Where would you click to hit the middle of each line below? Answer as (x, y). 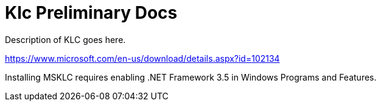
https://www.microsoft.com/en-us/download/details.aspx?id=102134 (142, 58)
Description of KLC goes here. (65, 39)
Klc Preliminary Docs (91, 13)
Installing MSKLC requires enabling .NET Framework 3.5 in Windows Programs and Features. (191, 77)
